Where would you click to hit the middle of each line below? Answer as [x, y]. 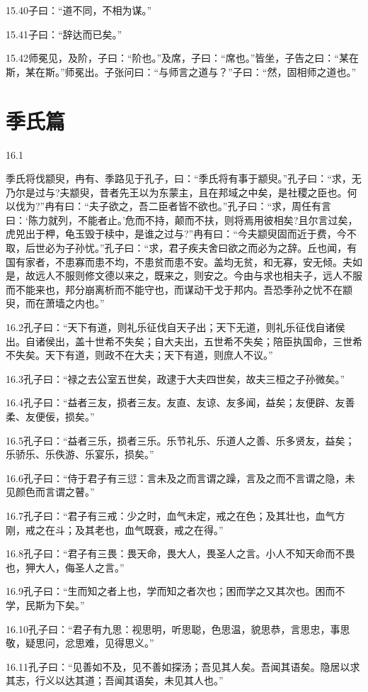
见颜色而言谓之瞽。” [50, 492]
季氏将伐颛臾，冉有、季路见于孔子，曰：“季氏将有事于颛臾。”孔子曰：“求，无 [184, 178]
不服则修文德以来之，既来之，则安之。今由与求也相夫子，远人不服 [208, 275]
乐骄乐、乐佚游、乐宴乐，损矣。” [80, 454]
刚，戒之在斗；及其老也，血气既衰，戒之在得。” [115, 529]
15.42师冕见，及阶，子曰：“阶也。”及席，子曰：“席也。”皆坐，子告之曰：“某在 [182, 58]
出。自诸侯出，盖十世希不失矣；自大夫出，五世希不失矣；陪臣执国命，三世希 [184, 341]
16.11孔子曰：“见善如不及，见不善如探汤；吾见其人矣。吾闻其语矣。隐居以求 [183, 666]
